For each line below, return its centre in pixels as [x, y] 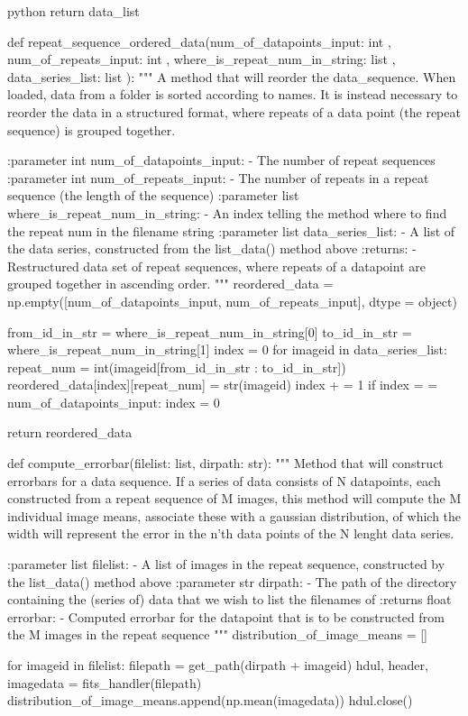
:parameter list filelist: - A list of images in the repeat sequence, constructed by [226, 564]
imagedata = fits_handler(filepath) [105, 682]
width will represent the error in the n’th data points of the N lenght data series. [231, 533]
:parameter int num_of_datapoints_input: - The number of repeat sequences [221, 160]
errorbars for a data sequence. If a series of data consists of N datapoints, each [224, 480]
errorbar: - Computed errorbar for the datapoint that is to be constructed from [226, 616]
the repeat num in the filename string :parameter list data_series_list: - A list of [231, 230]
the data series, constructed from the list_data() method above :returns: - [212, 248]
